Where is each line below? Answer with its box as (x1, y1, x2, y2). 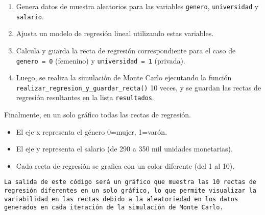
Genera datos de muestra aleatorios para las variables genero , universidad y (16, 1, 259, 11)
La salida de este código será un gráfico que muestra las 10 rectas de (4, 178, 256, 186)
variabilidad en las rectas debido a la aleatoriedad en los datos (4, 195, 238, 203)
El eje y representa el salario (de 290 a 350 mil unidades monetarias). (16, 143, 233, 154)
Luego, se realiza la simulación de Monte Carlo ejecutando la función (16, 72, 232, 83)
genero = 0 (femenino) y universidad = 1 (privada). (16, 55, 185, 66)
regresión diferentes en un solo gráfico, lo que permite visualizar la (4, 187, 256, 195)
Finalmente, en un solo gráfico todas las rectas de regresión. (4, 109, 191, 120)
